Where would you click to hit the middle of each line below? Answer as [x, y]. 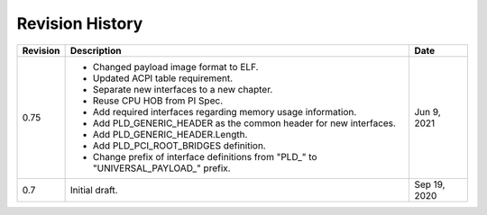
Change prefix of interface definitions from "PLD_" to [205, 157]
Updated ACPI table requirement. [163, 78]
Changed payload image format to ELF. [175, 67]
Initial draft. [94, 190]
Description [96, 50]
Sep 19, [430, 184]
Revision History [80, 23]
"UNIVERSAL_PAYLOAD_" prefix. [161, 168]
